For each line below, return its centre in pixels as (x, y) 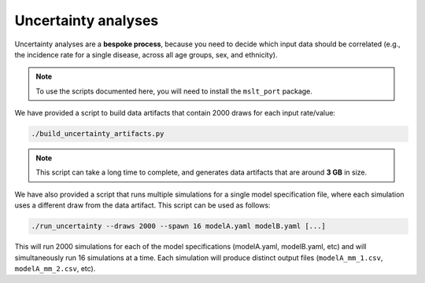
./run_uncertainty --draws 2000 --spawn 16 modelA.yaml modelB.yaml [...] (179, 226)
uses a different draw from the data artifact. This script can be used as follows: (142, 205)
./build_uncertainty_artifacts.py (98, 134)
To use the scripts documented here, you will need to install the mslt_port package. (174, 91)
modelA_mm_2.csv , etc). (55, 268)
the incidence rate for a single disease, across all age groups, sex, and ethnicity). (146, 54)
